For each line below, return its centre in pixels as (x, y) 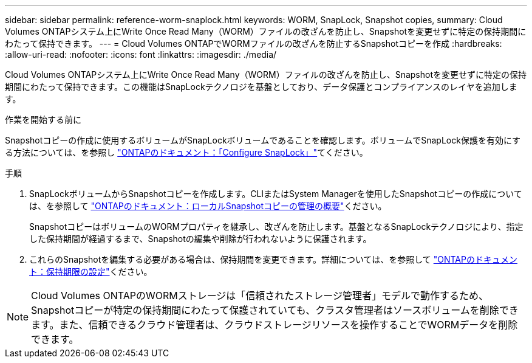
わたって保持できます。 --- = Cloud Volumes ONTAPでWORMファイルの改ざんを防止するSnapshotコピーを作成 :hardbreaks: (254, 43)
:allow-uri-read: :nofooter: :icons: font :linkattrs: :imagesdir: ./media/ (141, 54)
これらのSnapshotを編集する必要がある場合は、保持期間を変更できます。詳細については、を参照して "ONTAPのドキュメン (273, 259)
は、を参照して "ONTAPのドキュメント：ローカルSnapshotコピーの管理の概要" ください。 (208, 206)
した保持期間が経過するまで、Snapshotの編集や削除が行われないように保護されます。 (200, 239)
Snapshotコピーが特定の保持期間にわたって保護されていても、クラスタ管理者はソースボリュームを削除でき (275, 310)
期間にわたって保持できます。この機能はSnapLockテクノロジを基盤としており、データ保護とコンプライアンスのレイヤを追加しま (261, 87)
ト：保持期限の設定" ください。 (91, 271)
